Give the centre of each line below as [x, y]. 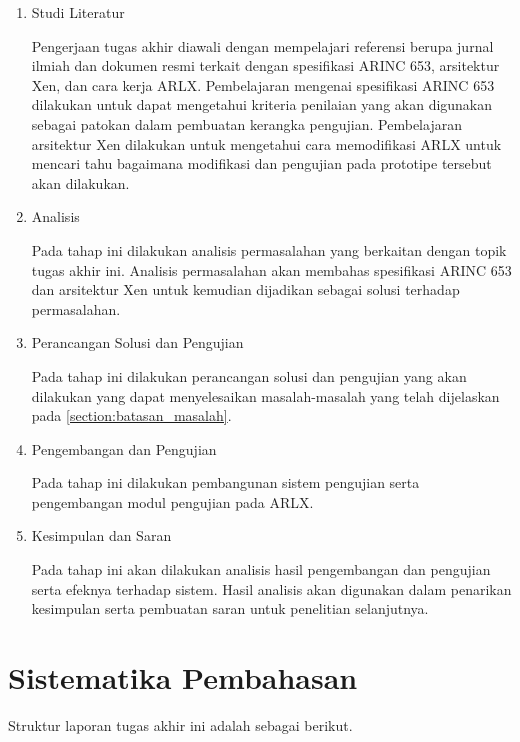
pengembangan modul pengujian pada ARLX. [172, 501]
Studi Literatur [78, 12]
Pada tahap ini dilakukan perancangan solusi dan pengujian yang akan [249, 375]
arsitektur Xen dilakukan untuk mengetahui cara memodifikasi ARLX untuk [266, 143]
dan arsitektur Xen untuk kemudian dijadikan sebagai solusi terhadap [245, 289]
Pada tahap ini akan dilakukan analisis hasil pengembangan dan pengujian [261, 569]
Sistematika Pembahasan [183, 677]
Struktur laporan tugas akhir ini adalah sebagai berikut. [180, 724]
